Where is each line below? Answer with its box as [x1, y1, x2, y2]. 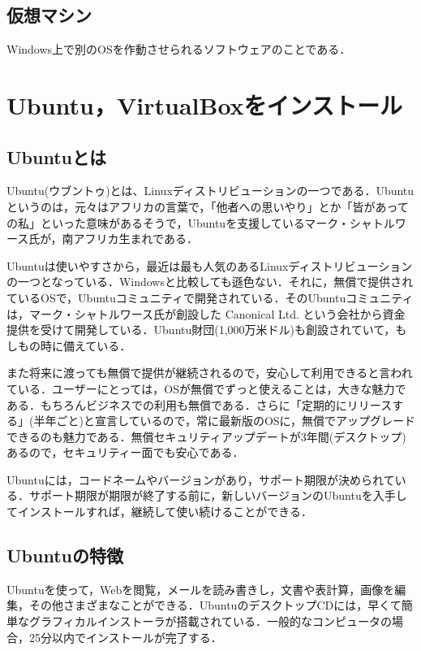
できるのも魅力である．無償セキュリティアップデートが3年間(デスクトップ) [6, 427, 406, 445]
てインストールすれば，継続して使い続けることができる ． [6, 503, 313, 520]
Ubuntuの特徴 [6, 543, 123, 568]
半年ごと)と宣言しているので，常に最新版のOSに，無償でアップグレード [33, 412, 415, 429]
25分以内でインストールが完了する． [28, 628, 222, 645]
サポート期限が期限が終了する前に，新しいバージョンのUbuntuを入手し [28, 487, 407, 504]
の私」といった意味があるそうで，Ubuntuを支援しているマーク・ [6, 214, 350, 231]
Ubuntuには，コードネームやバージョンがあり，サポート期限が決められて [6, 471, 395, 488]
